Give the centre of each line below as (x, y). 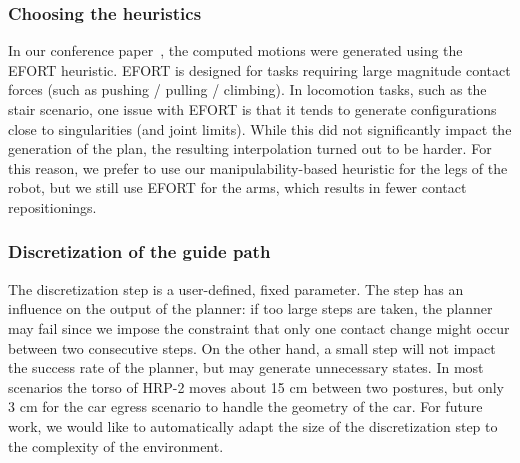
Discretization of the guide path (139, 251)
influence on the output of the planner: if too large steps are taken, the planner (250, 308)
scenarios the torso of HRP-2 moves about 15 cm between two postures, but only (256, 386)
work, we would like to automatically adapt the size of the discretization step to (253, 425)
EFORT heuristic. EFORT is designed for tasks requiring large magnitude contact (259, 69)
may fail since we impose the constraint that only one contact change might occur (259, 327)
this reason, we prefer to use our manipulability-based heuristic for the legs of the (258, 167)
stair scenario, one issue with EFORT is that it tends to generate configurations (252, 109)
